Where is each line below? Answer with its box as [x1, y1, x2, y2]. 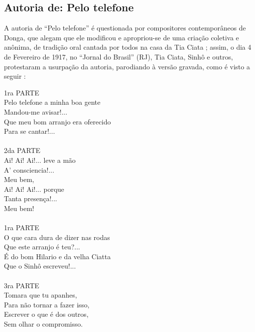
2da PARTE [4, 145, 41, 155]
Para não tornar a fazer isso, [4, 299, 89, 309]
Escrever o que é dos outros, [4, 309, 89, 319]
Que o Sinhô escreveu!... [4, 261, 76, 271]
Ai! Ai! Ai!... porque [4, 183, 64, 194]
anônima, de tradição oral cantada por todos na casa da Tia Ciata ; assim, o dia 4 [4, 42, 252, 52]
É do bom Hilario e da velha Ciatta [4, 251, 111, 261]
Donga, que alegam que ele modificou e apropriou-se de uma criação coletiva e [4, 32, 239, 42]
